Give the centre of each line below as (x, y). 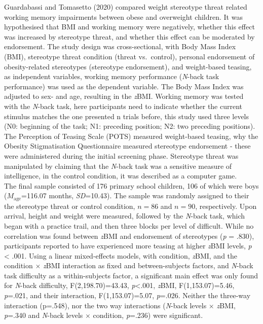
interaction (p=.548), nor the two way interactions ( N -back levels (105, 305)
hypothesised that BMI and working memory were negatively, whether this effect (129, 27)
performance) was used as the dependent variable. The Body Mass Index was (124, 86)
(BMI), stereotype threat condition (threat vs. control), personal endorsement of (129, 56)
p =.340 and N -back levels (44, 315)
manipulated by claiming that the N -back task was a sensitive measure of (118, 166)
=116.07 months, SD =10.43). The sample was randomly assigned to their (135, 195)
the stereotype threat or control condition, (70, 206)
